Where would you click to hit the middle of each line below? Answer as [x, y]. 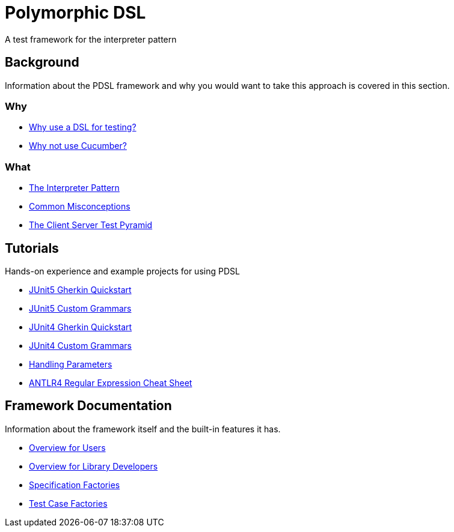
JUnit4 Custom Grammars [80, 345]
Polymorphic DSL [75, 13]
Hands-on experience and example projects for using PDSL [122, 271]
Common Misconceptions [80, 207]
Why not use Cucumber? [78, 146]
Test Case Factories [68, 503]
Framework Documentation [88, 406]
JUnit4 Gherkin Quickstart [81, 327]
